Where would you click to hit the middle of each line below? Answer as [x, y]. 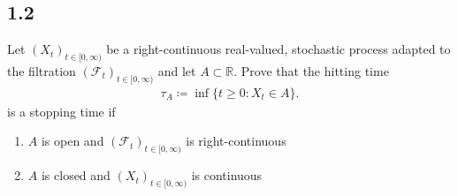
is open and [73, 141]
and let [177, 71]
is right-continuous [236, 141]
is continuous [227, 175]
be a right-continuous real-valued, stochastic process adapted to [279, 49]
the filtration [42, 71]
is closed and [76, 175]
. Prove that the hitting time [311, 71]
